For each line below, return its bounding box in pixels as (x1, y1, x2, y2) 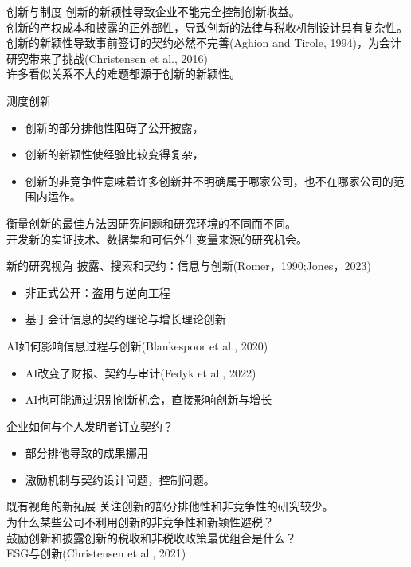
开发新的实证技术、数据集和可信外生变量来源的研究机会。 (6, 230, 307, 247)
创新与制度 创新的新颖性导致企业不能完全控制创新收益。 (6, 3, 300, 19)
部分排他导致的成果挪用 (25, 444, 148, 461)
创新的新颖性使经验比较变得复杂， (25, 146, 204, 162)
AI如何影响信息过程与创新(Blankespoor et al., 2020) (6, 337, 268, 354)
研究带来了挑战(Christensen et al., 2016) (6, 49, 208, 66)
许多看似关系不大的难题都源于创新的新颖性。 (6, 65, 241, 82)
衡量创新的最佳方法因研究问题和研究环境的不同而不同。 (6, 214, 296, 231)
